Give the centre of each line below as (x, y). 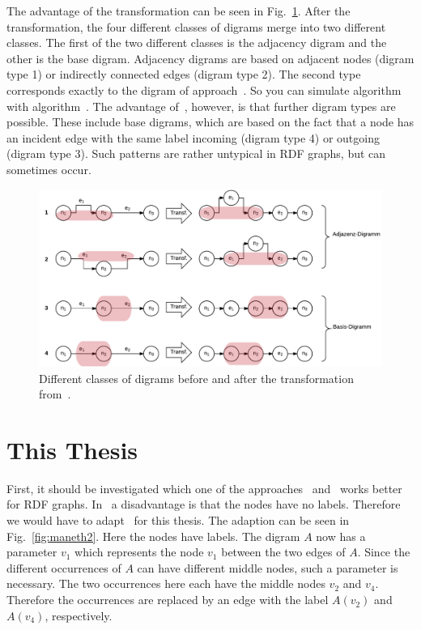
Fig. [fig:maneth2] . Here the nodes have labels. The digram (153, 536)
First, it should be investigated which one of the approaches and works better (204, 488)
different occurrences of (64, 567)
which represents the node (139, 552)
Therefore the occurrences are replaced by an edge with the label (168, 600)
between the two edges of (283, 552)
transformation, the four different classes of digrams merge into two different (196, 26)
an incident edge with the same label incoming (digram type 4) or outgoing (193, 137)
